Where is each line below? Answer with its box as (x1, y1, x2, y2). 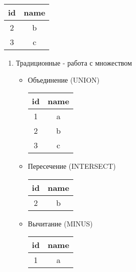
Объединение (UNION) (28, 74, 100, 85)
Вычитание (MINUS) (28, 218, 93, 228)
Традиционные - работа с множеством (16, 58, 132, 68)
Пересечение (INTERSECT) (28, 161, 116, 171)
